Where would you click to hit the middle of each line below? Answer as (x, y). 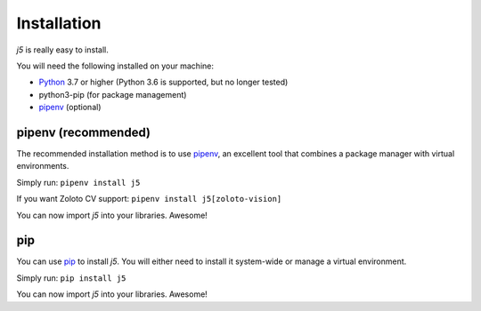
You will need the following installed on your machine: (115, 66)
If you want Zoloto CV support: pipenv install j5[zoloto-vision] (149, 199)
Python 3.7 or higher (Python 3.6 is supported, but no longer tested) (163, 82)
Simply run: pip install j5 (71, 278)
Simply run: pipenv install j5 (78, 182)
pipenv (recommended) (84, 132)
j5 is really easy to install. (62, 50)
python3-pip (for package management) (113, 94)
